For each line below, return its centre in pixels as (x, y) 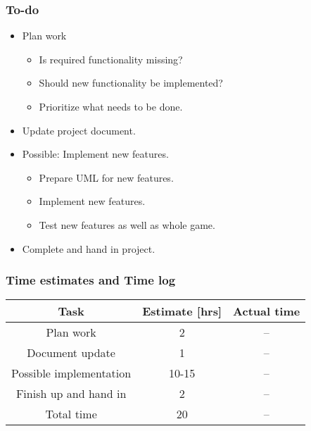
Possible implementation (71, 373)
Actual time (267, 311)
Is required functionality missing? (111, 59)
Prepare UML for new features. (106, 177)
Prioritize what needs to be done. (111, 106)
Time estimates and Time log (91, 280)
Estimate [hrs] (182, 311)
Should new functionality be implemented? (131, 83)
